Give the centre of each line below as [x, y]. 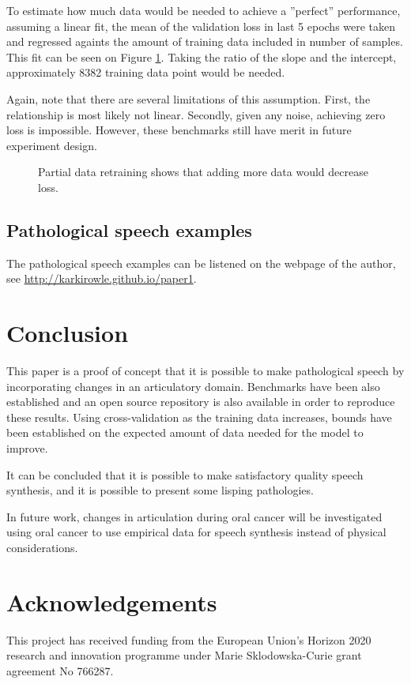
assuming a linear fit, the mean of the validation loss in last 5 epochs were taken [201, 26]
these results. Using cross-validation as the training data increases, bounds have [199, 417]
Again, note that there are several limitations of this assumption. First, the [189, 98]
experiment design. [52, 145]
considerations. [42, 547]
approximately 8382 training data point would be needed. [146, 72]
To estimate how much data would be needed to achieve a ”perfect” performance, [204, 10]
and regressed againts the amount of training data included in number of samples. [205, 41]
